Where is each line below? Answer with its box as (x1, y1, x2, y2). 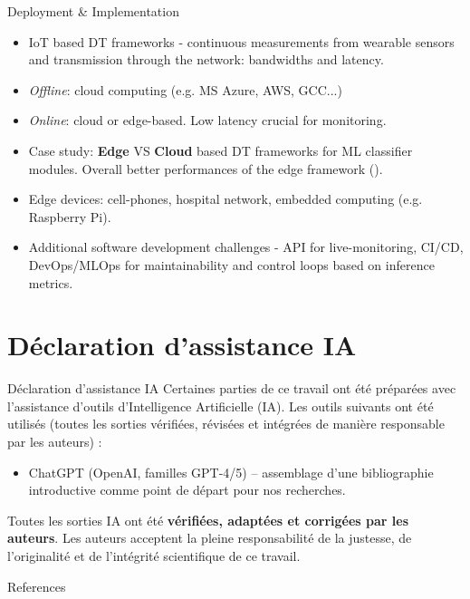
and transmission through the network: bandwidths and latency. (28, 50, 384, 69)
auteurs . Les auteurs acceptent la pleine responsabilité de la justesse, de (7, 528, 412, 547)
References (7, 576, 66, 595)
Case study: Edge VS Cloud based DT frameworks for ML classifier (28, 140, 413, 159)
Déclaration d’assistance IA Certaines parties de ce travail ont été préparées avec (7, 379, 456, 398)
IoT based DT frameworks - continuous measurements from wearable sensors (28, 32, 455, 51)
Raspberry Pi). (28, 207, 111, 226)
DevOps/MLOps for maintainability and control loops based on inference (28, 255, 435, 274)
